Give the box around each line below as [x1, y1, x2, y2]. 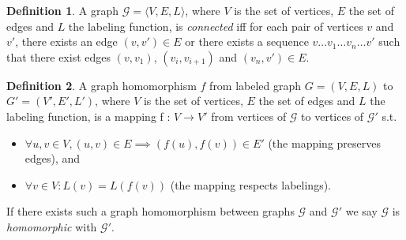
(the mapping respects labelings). [170, 176, 331, 193]
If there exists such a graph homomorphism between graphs [6, 203, 295, 219]
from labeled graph [209, 77, 302, 93]
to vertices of [301, 107, 364, 124]
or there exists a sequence [185, 33, 309, 50]
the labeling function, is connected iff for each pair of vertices [68, 17, 363, 34]
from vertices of [211, 107, 287, 124]
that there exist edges [6, 48, 111, 65]
